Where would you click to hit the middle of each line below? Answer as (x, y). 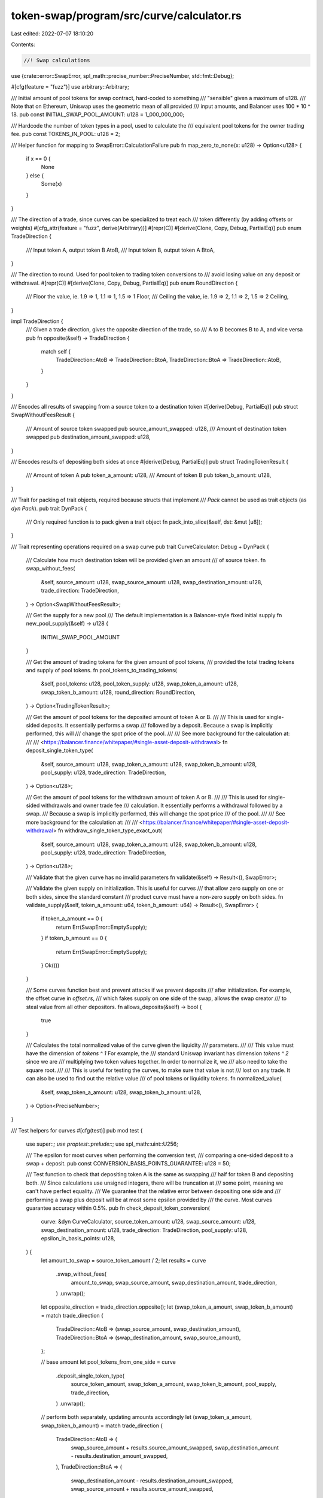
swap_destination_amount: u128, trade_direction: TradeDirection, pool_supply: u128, (144, 1230)
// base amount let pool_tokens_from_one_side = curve (108, 1362)
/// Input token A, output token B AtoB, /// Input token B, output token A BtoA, (121, 250)
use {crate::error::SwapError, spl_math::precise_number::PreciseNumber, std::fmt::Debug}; (123, 75)
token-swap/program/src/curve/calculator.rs (126, 16)
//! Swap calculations (57, 60)
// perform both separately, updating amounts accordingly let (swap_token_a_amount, (147, 1417)
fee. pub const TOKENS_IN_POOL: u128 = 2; (66, 134)
